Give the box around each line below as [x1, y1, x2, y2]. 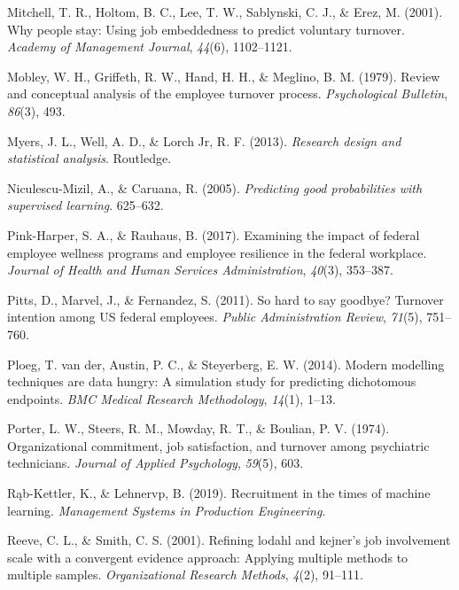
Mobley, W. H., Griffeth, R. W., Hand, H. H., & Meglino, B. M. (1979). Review [7, 66, 440, 85]
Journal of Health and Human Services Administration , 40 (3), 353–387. [7, 260, 393, 279]
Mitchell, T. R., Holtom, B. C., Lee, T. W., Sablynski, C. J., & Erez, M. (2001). [7, 3, 443, 20]
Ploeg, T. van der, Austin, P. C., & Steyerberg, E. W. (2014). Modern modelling [7, 354, 445, 373]
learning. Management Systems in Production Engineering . [7, 501, 326, 519]
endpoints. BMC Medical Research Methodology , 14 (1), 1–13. [7, 389, 336, 408]
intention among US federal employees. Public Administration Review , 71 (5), [7, 307, 423, 326]
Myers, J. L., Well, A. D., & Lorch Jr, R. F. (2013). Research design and [7, 131, 401, 150]
